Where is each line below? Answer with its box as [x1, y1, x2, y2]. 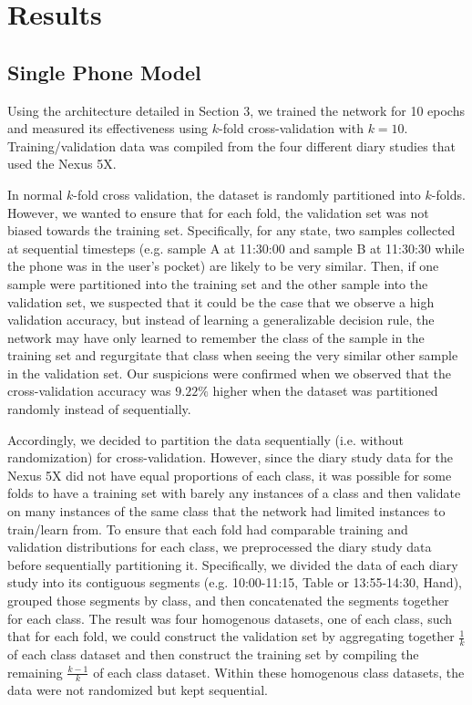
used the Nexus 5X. [7, 154, 117, 173]
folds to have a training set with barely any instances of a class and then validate [7, 483, 461, 503]
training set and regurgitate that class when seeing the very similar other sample [7, 346, 458, 365]
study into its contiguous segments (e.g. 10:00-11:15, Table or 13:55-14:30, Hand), [7, 573, 462, 592]
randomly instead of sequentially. [7, 399, 191, 419]
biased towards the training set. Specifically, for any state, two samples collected [7, 221, 456, 240]
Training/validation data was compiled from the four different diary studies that [7, 136, 457, 155]
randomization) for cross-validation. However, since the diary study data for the [7, 448, 454, 467]
